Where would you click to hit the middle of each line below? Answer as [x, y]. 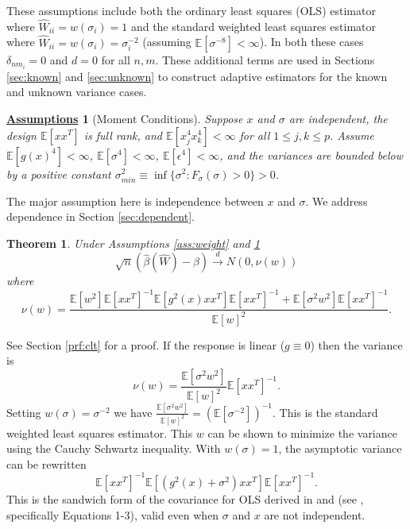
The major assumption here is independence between [135, 201]
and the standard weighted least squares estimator [253, 26]
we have [133, 412]
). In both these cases [311, 42]
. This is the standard [325, 412]
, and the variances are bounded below [311, 154]
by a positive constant [59, 174]
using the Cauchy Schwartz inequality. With [114, 448]
